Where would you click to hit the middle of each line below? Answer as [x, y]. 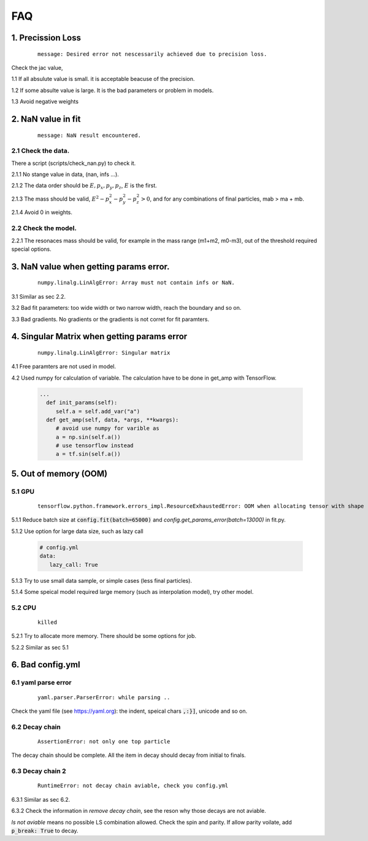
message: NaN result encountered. [89, 135]
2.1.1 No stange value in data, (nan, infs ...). [65, 174]
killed [48, 622]
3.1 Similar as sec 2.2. [39, 296]
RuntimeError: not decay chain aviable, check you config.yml [133, 786]
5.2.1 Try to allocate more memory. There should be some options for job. [104, 636]
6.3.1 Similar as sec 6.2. [41, 799]
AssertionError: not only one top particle [104, 741]
